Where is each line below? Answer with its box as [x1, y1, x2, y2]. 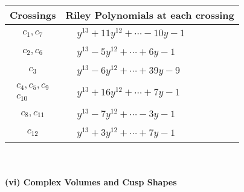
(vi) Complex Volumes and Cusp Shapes [5, 176, 177, 188]
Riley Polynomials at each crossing [65, 8, 234, 22]
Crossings [10, 8, 56, 22]
